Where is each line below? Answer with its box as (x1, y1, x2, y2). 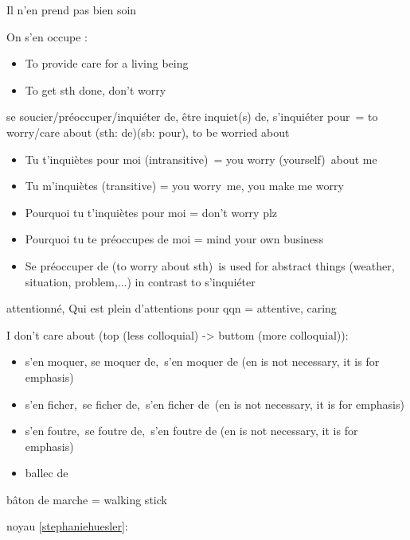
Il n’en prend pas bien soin (6, 2, 137, 17)
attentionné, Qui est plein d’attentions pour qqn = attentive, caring (6, 300, 337, 317)
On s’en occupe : (6, 28, 88, 45)
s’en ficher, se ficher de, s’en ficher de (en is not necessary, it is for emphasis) (25, 395, 404, 412)
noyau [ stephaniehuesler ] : (6, 518, 128, 534)
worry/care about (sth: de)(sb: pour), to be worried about (6, 123, 290, 140)
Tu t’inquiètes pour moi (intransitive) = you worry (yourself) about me (25, 150, 377, 167)
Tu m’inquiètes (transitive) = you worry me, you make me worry (25, 177, 344, 194)
